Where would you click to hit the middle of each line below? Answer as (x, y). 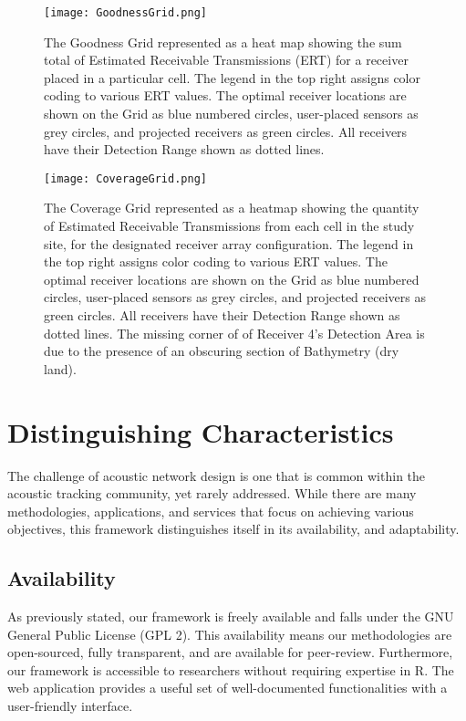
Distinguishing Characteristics (201, 431)
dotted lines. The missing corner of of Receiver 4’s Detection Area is (234, 333)
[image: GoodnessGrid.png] (125, 13)
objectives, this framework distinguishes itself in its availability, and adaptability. (233, 529)
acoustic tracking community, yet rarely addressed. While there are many (212, 493)
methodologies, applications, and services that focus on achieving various (211, 511)
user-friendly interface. (70, 706)
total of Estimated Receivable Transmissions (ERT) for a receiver (226, 60)
